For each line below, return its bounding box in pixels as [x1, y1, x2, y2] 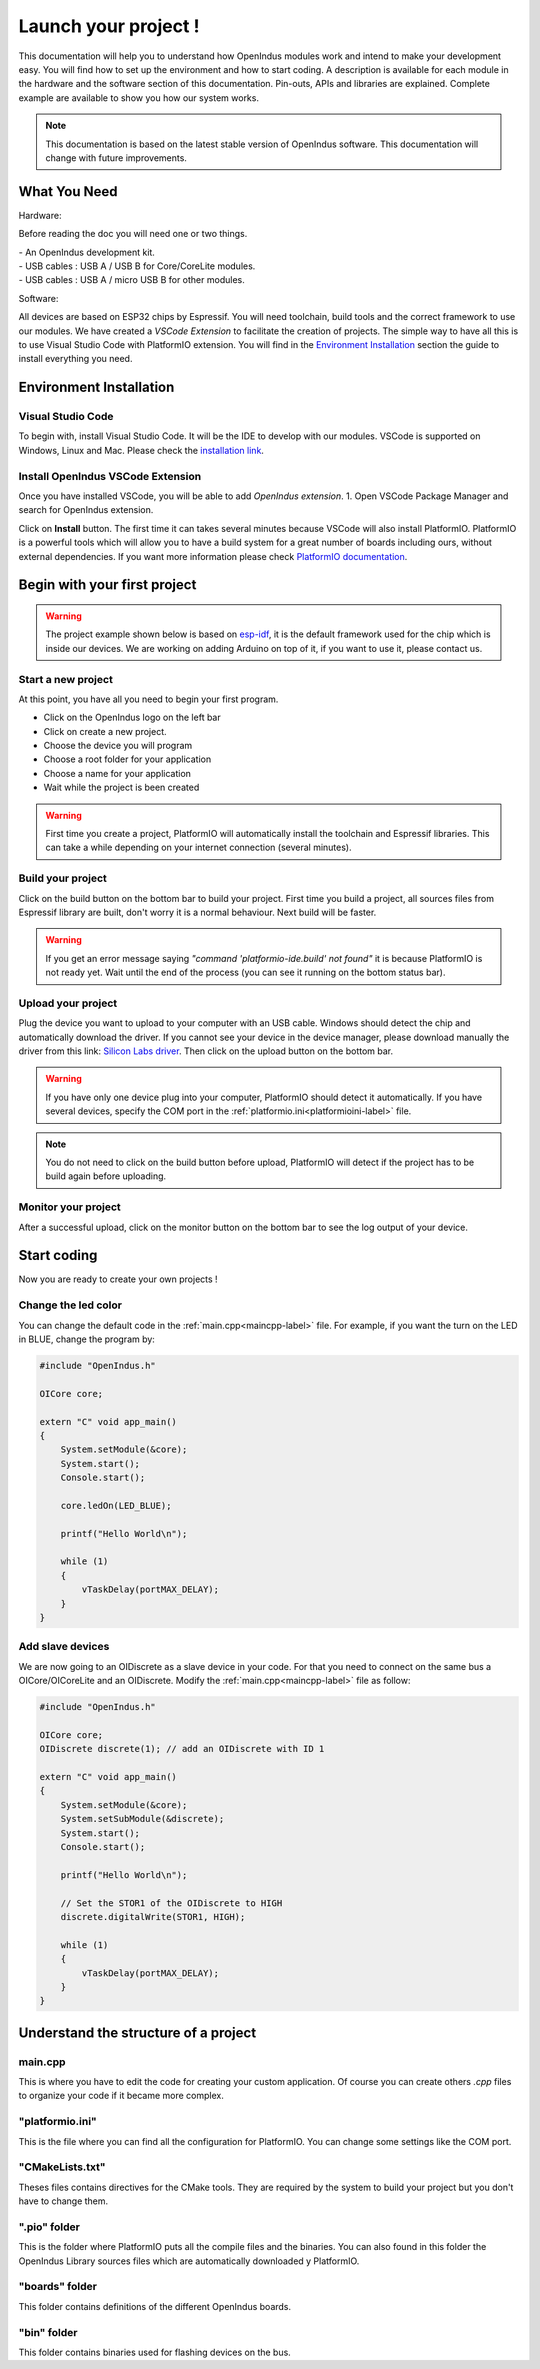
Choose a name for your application [43, 767, 192, 779]
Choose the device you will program [43, 740, 193, 752]
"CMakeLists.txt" [18, 2160, 106, 2174]
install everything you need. [18, 353, 133, 365]
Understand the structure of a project [18, 2024, 257, 2041]
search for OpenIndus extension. [18, 504, 154, 516]
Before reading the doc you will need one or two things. [18, 228, 248, 240]
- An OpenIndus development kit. [18, 246, 155, 258]
